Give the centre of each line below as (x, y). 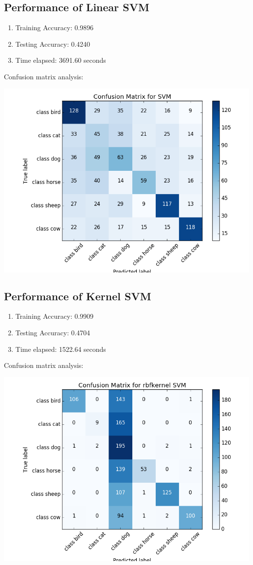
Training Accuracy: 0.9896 (54, 27)
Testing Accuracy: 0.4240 (53, 44)
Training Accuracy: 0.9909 (54, 316)
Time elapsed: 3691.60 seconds (61, 60)
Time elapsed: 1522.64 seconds (61, 349)
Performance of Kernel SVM (78, 296)
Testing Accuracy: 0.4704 (53, 332)
